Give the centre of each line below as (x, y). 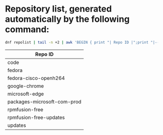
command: (27, 30)
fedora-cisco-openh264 (36, 78)
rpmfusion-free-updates (36, 117)
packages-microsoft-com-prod (44, 102)
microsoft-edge (26, 94)
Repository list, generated (58, 9)
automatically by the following (67, 19)
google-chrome (26, 86)
